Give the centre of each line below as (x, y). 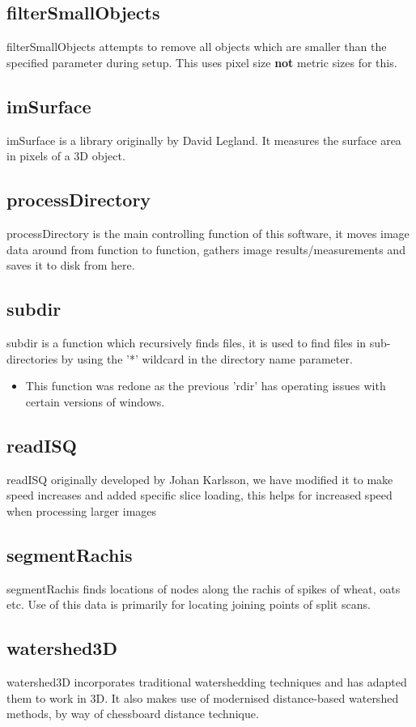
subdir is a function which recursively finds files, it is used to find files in (187, 342)
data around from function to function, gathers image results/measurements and (206, 249)
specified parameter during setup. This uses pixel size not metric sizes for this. (202, 62)
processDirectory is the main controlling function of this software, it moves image (208, 233)
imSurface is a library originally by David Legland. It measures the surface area (204, 140)
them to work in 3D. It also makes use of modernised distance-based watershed (203, 697)
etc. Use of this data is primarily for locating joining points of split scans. (189, 604)
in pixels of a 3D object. (66, 156)
